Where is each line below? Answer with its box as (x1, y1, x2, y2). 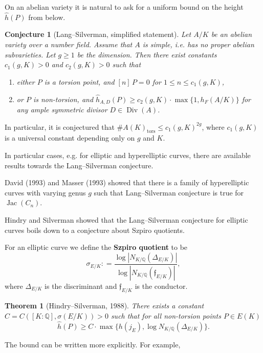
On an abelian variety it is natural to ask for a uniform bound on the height (5, 2, 244, 12)
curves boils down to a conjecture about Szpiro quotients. (5, 224, 185, 235)
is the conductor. (135, 280, 188, 291)
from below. (28, 11, 65, 22)
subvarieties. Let (5, 49, 56, 60)
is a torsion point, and (44, 76, 115, 87)
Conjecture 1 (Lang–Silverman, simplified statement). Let (5, 29, 191, 40)
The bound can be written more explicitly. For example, (5, 339, 181, 349)
